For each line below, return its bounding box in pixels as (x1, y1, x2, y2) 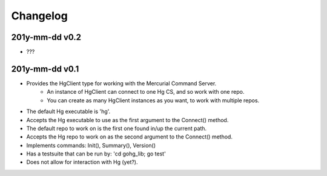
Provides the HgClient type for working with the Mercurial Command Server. (26, 79, 217, 87)
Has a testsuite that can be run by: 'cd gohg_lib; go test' (26, 150, 166, 157)
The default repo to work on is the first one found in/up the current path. (26, 125, 207, 132)
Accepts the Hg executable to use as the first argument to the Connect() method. (26, 116, 229, 123)
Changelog (11, 9, 68, 22)
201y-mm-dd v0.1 (11, 64, 79, 74)
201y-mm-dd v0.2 (11, 32, 82, 42)
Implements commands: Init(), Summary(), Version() (26, 142, 156, 149)
